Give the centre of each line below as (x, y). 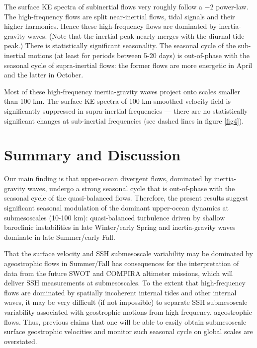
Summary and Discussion (92, 155)
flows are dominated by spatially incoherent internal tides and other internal (120, 292)
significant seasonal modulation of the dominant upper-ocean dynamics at (116, 208)
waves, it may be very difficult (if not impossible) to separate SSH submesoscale (126, 302)
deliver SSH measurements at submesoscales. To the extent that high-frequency (125, 283)
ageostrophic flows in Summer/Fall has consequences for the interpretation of (122, 263)
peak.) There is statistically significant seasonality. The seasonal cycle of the (120, 45)
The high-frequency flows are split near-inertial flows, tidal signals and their (120, 16)
